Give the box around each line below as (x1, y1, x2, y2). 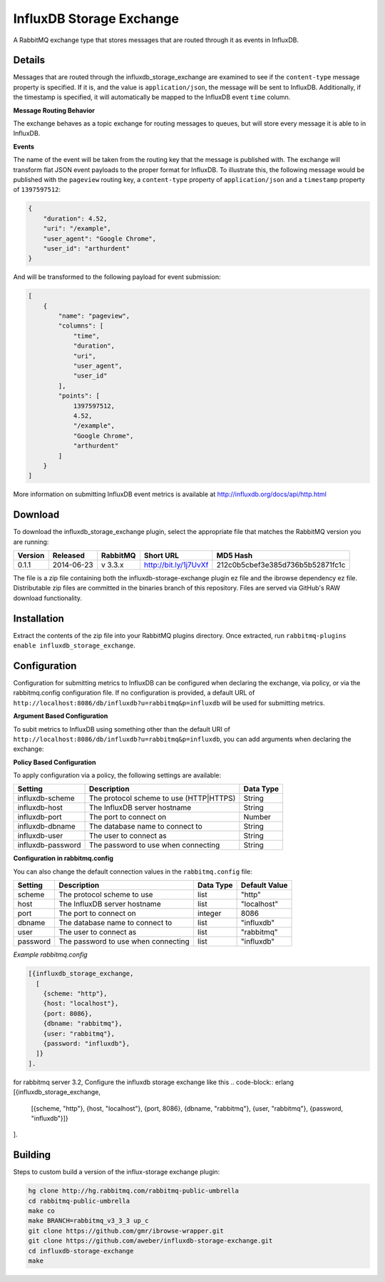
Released (52, 550, 86, 560)
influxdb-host (17, 803, 63, 813)
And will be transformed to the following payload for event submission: (13, 273, 221, 281)
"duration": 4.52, (43, 214, 108, 223)
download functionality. (13, 593, 82, 602)
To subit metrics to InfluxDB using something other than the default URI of (13, 725, 231, 733)
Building (13, 1149, 51, 1161)
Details (13, 54, 46, 66)
